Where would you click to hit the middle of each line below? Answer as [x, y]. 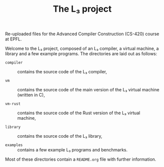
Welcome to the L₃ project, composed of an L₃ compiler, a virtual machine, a [82, 49]
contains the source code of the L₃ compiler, [62, 72]
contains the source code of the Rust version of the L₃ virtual [79, 113]
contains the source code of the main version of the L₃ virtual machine [88, 90]
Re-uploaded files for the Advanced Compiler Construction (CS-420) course [82, 34]
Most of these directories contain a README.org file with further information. [81, 159]
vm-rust [13, 104]
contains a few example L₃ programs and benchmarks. [72, 150]
